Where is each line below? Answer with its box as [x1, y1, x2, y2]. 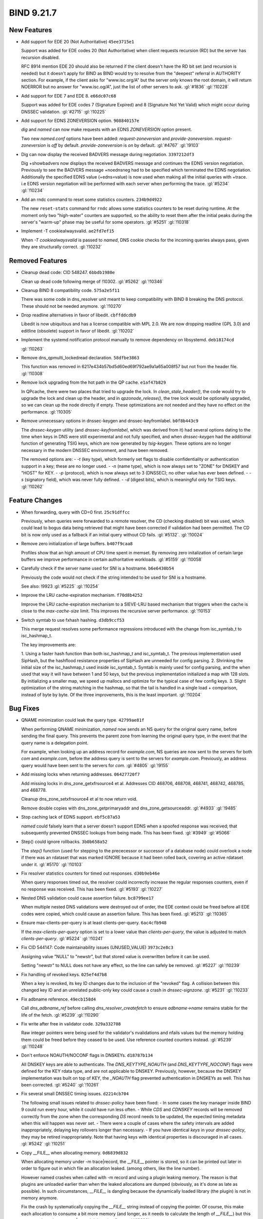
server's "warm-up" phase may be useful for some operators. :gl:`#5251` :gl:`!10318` [21, 219, 190, 225]
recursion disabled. [21, 54, 60, 60]
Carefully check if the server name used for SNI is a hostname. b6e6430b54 [21, 566, 174, 571]
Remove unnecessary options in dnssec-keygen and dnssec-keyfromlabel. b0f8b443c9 [21, 418, 199, 424]
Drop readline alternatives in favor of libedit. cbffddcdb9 [21, 312, 136, 318]
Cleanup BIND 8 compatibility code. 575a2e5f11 [21, 287, 120, 293]
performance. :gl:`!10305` [21, 409, 73, 414]
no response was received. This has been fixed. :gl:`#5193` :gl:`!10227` [21, 886, 163, 892]
